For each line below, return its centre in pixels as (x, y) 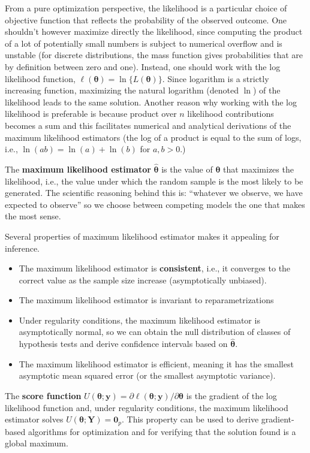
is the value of (187, 169)
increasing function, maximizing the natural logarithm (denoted (122, 90)
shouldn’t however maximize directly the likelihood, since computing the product (154, 31)
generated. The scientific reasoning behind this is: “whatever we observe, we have (154, 193)
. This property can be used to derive (190, 419)
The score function (43, 396)
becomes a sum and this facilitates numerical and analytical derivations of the (148, 125)
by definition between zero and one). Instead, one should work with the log (143, 66)
